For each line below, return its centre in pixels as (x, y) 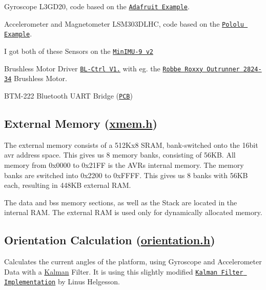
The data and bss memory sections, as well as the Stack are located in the (121, 202)
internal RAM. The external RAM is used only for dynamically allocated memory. (133, 212)
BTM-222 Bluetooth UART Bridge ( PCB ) (68, 95)
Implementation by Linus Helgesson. (62, 282)
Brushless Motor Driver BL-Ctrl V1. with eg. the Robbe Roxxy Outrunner (122, 68)
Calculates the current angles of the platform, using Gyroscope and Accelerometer (133, 262)
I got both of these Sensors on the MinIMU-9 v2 (79, 51)
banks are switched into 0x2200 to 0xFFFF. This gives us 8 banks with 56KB (126, 175)
